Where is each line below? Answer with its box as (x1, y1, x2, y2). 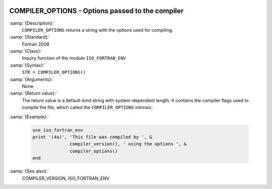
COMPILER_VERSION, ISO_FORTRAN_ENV (22, 175, 110, 181)
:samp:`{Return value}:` (9, 90, 58, 97)
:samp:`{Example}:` (9, 114, 49, 120)
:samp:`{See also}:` (9, 168, 49, 174)
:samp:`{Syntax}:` (9, 62, 46, 68)
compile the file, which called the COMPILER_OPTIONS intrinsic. (22, 105, 153, 111)
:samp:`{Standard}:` (9, 34, 50, 40)
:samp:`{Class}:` (9, 48, 43, 54)
